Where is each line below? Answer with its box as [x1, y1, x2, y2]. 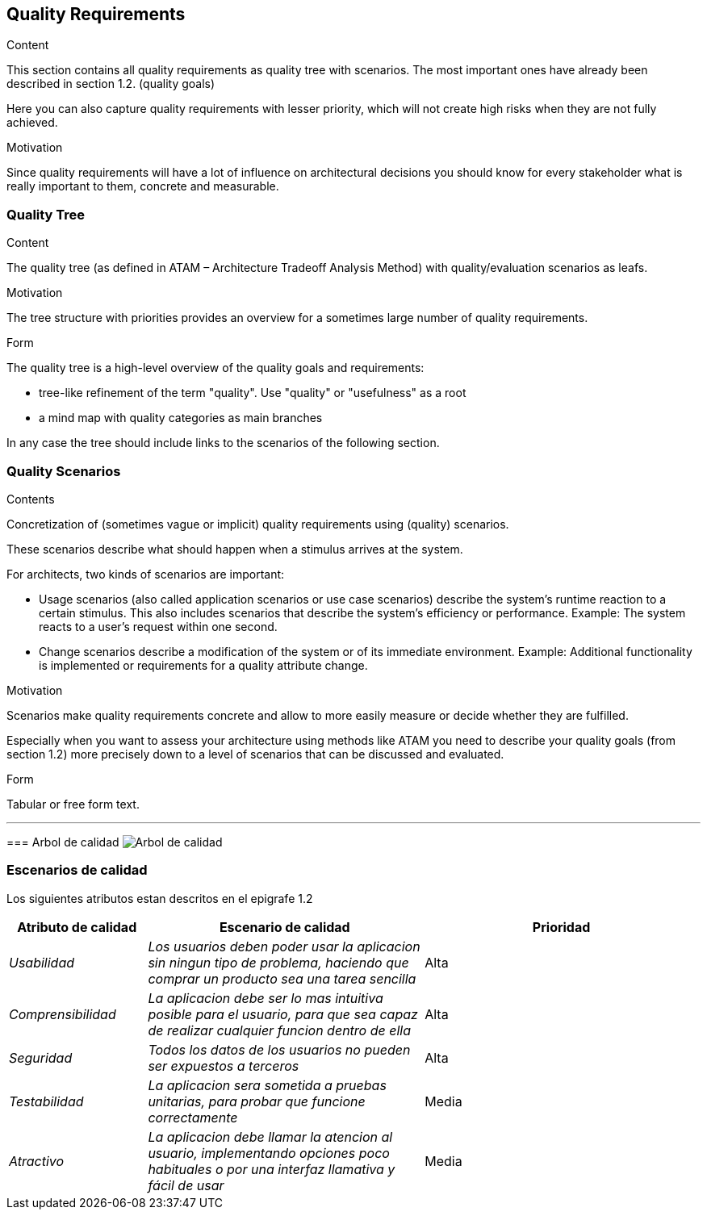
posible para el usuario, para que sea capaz [148, 1005, 418, 1022]
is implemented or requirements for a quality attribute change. [39, 658, 368, 672]
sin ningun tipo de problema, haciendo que [148, 954, 409, 971]
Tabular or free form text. [6, 796, 140, 811]
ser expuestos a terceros [148, 1057, 299, 1074]
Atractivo [9, 1152, 65, 1169]
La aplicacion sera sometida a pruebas [148, 1076, 387, 1093]
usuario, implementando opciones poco [148, 1144, 390, 1161]
